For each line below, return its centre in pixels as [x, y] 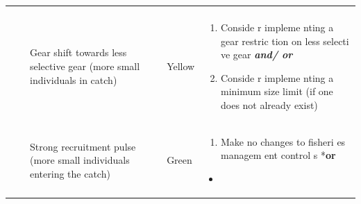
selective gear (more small [85, 66]
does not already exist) [269, 104]
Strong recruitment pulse [83, 146]
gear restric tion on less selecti [285, 41]
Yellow [181, 66]
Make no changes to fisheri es [283, 141]
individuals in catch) [74, 79]
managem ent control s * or [278, 155]
